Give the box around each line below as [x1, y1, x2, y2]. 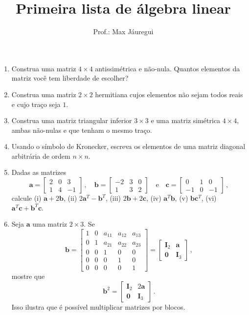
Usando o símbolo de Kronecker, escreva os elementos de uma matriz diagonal [11, 141, 246, 151]
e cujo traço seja [11, 99, 61, 109]
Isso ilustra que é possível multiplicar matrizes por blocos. [11, 301, 185, 312]
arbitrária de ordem [11, 150, 70, 161]
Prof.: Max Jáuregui [93, 26, 154, 37]
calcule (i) [11, 193, 42, 203]
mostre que [11, 271, 45, 281]
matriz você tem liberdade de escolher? [11, 73, 129, 83]
